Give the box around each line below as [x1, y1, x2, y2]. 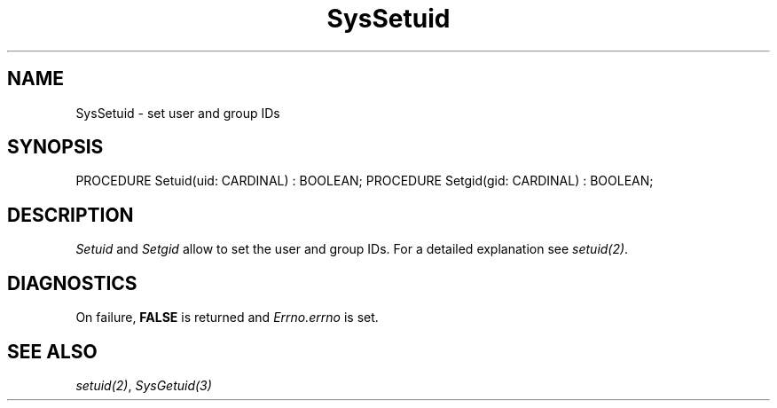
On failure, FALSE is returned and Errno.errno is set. [75, 310, 379, 326]
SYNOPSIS [7, 136, 104, 159]
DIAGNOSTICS [7, 271, 137, 294]
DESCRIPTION [7, 203, 134, 226]
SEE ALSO [7, 340, 98, 363]
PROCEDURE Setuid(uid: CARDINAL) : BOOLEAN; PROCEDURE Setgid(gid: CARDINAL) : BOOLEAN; [75, 173, 654, 189]
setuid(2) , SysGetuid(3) [75, 377, 212, 393]
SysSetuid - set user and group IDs [75, 105, 280, 121]
